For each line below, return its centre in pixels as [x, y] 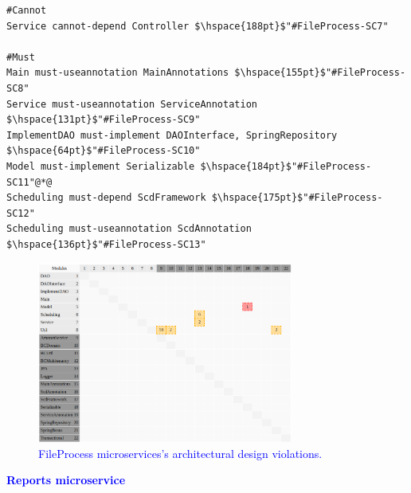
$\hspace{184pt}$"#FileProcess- [286, 166]
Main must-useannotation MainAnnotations [118, 73]
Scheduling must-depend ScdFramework [106, 198]
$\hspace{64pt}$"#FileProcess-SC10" [104, 151]
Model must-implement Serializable [101, 166]
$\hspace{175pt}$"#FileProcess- [297, 198]
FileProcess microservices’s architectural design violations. [180, 453]
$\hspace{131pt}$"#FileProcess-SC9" [104, 120]
